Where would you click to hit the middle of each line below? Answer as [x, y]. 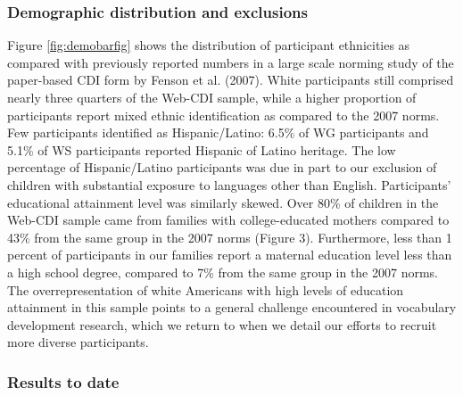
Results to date [63, 381]
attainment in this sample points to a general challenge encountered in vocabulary [232, 307]
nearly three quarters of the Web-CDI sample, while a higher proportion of [212, 97]
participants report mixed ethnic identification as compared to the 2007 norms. [223, 115]
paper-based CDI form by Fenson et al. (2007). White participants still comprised [231, 80]
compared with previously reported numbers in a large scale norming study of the [231, 62]
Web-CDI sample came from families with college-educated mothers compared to [228, 220]
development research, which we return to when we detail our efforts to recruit [222, 324]
